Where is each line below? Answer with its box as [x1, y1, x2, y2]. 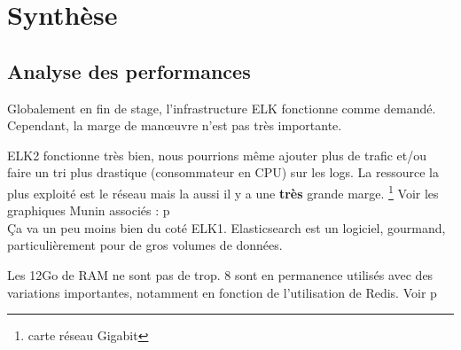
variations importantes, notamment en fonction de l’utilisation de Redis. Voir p [7, 283, 437, 301]
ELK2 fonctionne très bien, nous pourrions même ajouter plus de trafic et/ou [7, 145, 427, 164]
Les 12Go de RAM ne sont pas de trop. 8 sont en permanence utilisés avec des [7, 265, 434, 284]
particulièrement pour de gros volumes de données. [7, 236, 283, 254]
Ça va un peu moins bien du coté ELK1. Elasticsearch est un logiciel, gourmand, [7, 218, 446, 237]
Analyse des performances [7, 57, 251, 84]
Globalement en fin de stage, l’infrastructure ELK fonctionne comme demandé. [7, 98, 436, 117]
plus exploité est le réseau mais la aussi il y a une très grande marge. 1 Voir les [7, 181, 439, 202]
